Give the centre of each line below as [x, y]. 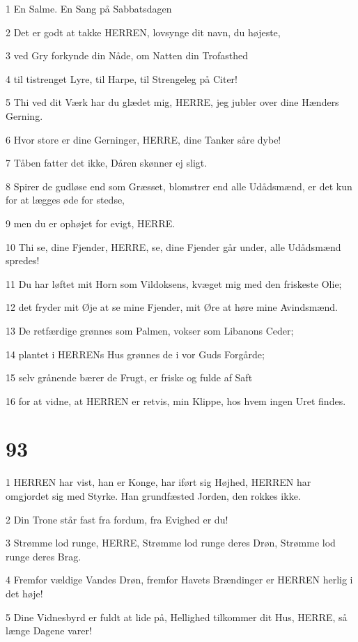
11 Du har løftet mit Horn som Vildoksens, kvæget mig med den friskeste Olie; [174, 283]
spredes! [23, 260]
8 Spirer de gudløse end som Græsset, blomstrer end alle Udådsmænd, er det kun [179, 186]
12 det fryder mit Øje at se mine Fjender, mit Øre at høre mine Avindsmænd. [172, 307]
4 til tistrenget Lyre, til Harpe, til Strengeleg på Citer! [122, 78]
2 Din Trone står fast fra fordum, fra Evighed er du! [117, 519]
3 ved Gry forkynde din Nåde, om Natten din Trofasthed [127, 55]
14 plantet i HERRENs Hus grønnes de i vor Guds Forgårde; [135, 354]
